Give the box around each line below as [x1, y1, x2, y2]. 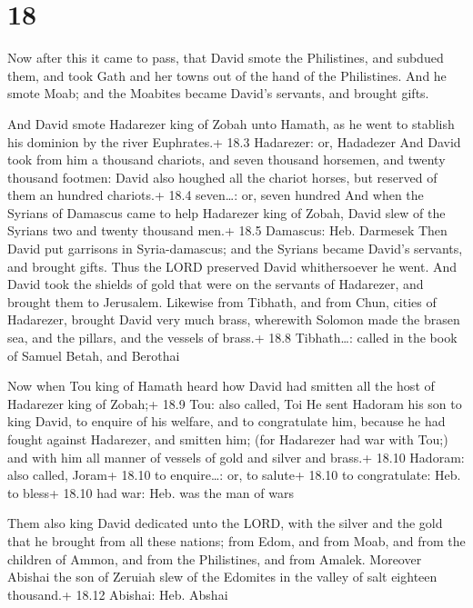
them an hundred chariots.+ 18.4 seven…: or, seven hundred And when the [7, 185, 424, 204]
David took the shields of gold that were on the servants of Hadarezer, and [7, 274, 424, 294]
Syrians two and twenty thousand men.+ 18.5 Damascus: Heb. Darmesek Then [7, 221, 448, 240]
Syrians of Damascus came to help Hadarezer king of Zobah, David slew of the [7, 203, 446, 222]
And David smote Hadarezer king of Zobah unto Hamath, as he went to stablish [7, 114, 455, 133]
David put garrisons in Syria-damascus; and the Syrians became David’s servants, [7, 239, 463, 258]
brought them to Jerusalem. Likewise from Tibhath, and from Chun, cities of [7, 292, 437, 311]
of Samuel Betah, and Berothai [7, 345, 180, 364]
